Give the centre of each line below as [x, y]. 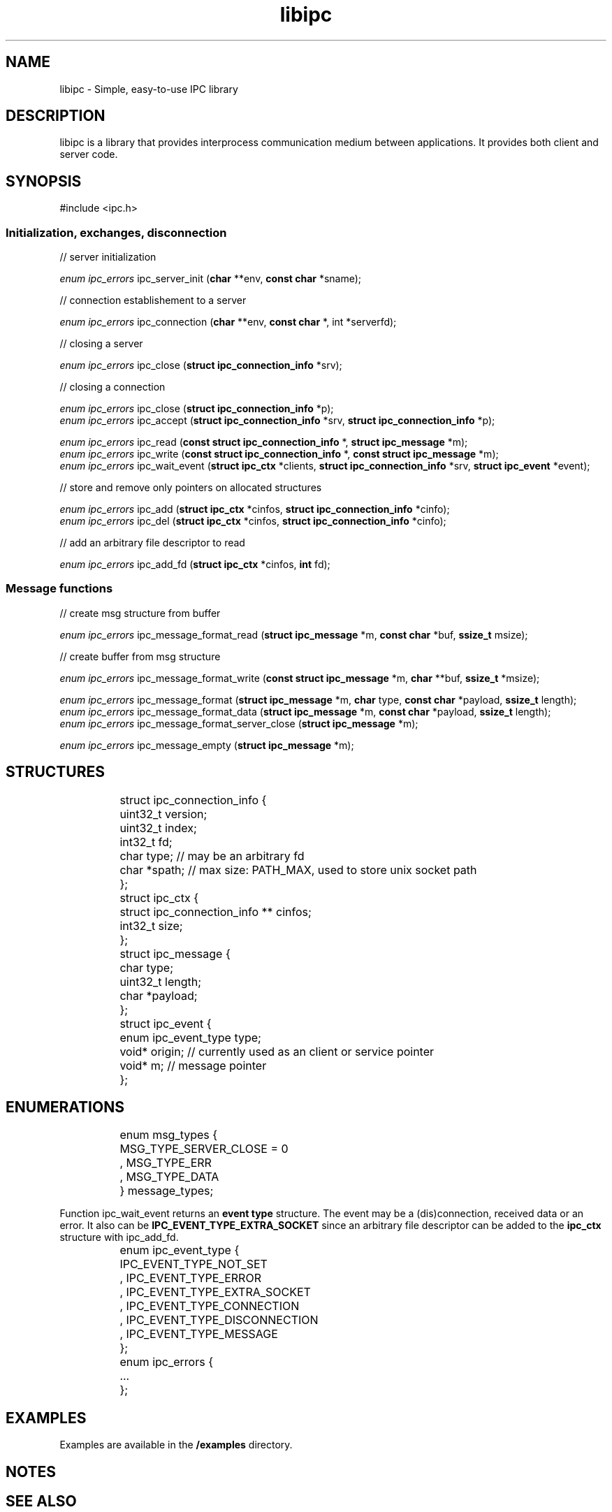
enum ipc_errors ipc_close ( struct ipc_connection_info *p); [197, 409]
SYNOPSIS [44, 181]
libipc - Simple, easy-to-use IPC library [149, 89]
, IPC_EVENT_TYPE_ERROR [190, 1278]
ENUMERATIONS [65, 1107]
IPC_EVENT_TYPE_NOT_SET [194, 1264]
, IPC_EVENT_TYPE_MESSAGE [199, 1334]
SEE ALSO [41, 1502]
